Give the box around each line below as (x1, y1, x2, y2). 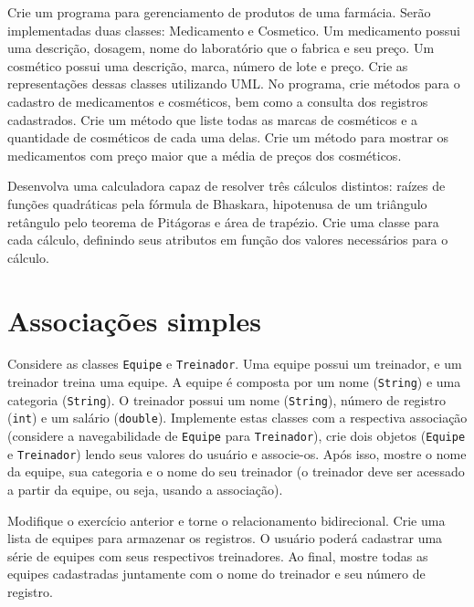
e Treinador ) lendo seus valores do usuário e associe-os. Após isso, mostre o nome (7, 444, 467, 463)
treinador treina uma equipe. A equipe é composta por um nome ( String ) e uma (7, 372, 461, 392)
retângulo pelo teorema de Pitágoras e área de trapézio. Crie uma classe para (7, 212, 439, 231)
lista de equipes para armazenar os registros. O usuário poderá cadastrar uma (7, 529, 443, 548)
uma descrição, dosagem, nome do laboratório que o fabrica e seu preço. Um (7, 38, 435, 58)
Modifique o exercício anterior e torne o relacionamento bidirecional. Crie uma (7, 510, 446, 529)
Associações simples (7, 301, 261, 339)
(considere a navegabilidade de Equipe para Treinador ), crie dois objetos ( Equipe (7, 426, 466, 445)
